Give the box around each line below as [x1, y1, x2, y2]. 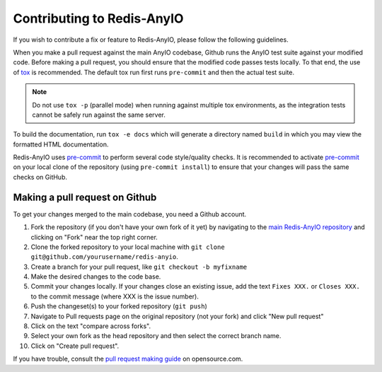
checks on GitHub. [13, 173, 67, 181]
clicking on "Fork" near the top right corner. [30, 233, 158, 241]
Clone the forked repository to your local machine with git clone [30, 243, 226, 251]
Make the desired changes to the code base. [30, 272, 161, 281]
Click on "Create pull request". [30, 342, 120, 350]
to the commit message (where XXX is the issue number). [30, 292, 199, 301]
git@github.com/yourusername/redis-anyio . [30, 252, 178, 261]
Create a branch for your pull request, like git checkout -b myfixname [30, 262, 248, 271]
